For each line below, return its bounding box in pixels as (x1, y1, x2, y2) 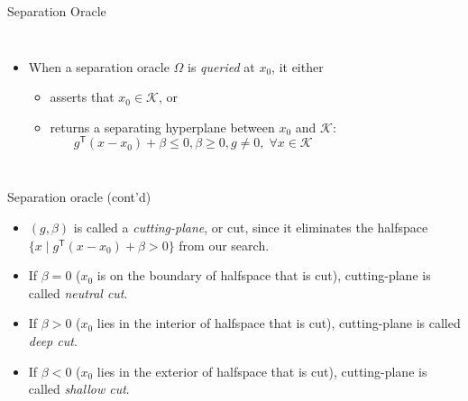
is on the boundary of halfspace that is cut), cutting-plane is (96, 266, 431, 285)
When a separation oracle (28, 57, 170, 76)
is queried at (188, 57, 255, 76)
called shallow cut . (28, 379, 130, 398)
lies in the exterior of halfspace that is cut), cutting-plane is (96, 361, 427, 380)
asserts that (50, 87, 115, 106)
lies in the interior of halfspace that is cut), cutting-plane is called (96, 314, 461, 333)
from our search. (179, 235, 270, 254)
